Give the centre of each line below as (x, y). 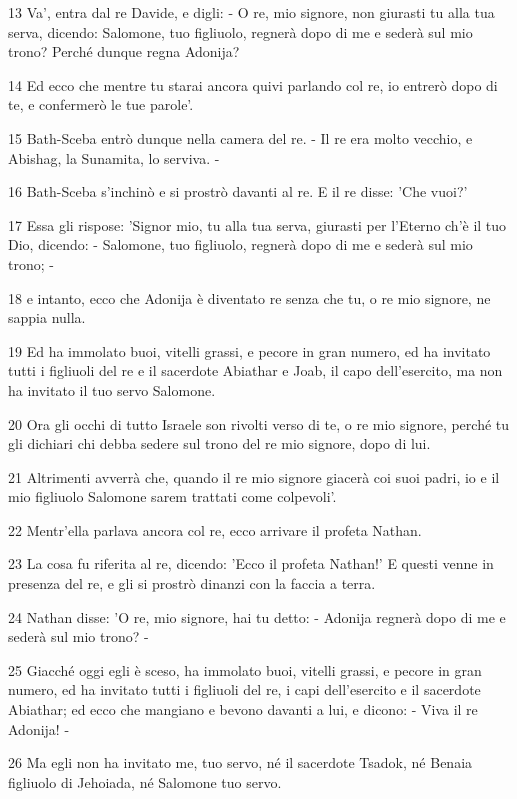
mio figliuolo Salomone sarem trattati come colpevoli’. (172, 496)
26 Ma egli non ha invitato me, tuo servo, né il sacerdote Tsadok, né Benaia (240, 762)
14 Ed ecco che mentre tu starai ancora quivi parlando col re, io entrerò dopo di (253, 84)
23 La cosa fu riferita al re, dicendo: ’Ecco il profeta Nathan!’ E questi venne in (251, 563)
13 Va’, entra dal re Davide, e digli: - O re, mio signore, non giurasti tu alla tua (251, 12)
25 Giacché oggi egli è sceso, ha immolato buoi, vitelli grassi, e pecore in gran (245, 669)
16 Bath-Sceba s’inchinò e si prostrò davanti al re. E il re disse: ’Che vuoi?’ (238, 191)
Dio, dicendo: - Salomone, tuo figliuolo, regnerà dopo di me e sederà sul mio (240, 244)
